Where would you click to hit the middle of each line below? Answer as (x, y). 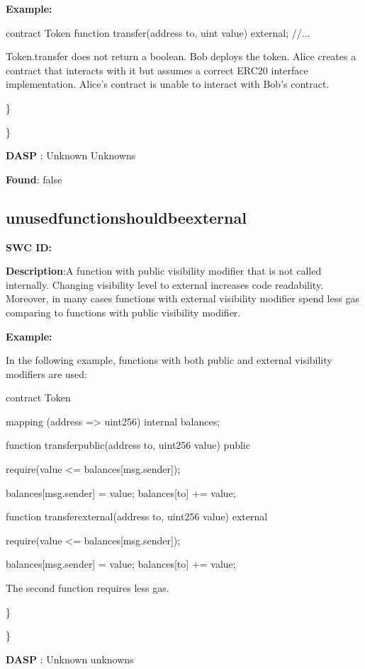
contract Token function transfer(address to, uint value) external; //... (158, 32)
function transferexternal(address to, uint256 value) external (137, 516)
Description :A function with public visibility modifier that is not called (164, 271)
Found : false (34, 179)
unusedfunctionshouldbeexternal (126, 217)
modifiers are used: (46, 373)
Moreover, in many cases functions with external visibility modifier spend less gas (182, 298)
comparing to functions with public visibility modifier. (123, 312)
